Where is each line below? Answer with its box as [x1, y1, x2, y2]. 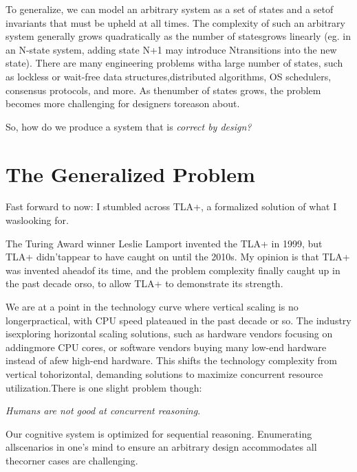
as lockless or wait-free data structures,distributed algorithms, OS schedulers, [6, 69, 332, 83]
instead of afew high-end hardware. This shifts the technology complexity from [6, 353, 337, 368]
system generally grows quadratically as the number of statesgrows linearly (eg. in [6, 29, 351, 43]
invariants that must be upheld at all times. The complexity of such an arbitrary [6, 15, 345, 30]
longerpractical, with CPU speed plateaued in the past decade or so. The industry [6, 313, 351, 327]
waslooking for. [6, 213, 69, 227]
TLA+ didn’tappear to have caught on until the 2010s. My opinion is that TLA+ [6, 249, 350, 264]
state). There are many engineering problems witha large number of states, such [6, 56, 343, 70]
